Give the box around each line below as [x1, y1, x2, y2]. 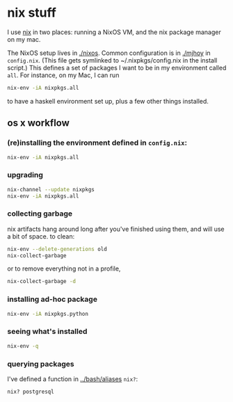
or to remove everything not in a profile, [7, 264, 121, 273]
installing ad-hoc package [7, 294, 97, 304]
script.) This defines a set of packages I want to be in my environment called [7, 63, 227, 72]
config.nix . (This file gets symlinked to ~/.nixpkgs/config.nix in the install [7, 56, 218, 64]
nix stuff [7, 5, 57, 21]
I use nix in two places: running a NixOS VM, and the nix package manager [7, 28, 221, 36]
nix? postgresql [7, 388, 54, 395]
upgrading [7, 170, 44, 180]
